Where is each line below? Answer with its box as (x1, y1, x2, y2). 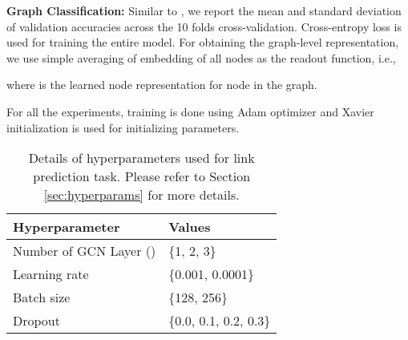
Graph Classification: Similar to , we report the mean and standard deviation (6, 2, 402, 18)
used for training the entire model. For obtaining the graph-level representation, (6, 34, 399, 51)
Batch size (13, 288, 71, 307)
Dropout (13, 311, 60, 330)
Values (168, 217, 211, 237)
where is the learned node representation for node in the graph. (6, 76, 317, 93)
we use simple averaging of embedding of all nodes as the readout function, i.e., (6, 49, 396, 66)
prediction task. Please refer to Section (33, 167, 251, 186)
